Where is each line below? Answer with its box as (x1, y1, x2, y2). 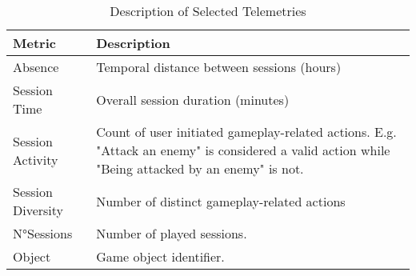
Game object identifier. (96, 247, 225, 266)
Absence (13, 58, 59, 76)
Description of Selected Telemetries (110, 2, 306, 20)
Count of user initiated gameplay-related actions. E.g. (96, 122, 397, 141)
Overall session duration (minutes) (96, 90, 290, 109)
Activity (13, 150, 58, 169)
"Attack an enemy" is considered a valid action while (96, 141, 390, 159)
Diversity (13, 201, 64, 219)
